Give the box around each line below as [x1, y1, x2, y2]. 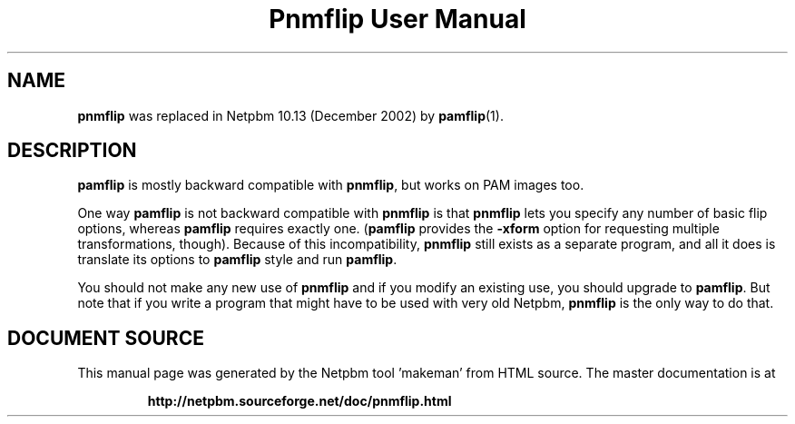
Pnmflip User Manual [269, 4, 526, 35]
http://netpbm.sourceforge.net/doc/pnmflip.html [147, 393, 452, 409]
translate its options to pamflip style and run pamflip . [77, 251, 397, 268]
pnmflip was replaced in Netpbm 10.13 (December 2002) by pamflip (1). [77, 107, 504, 123]
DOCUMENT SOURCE [7, 326, 204, 350]
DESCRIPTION [7, 139, 137, 163]
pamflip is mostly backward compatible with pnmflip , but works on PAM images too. [77, 177, 584, 193]
